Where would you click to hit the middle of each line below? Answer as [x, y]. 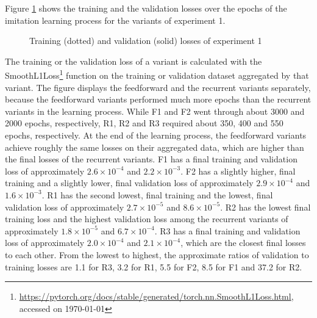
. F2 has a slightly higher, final [238, 171]
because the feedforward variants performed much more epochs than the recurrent [158, 99]
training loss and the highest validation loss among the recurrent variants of [147, 219]
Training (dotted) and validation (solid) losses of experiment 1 [146, 41]
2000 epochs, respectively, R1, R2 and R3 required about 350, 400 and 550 [144, 123]
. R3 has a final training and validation [227, 230]
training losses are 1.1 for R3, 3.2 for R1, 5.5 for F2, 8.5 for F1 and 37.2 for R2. [154, 266]
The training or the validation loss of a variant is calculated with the [134, 61]
